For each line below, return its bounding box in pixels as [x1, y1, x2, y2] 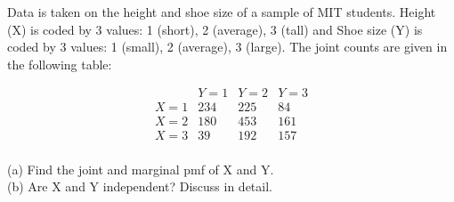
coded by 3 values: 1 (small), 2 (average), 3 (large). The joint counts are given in [7, 37, 448, 56]
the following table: [7, 54, 112, 73]
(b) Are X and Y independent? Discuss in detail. [7, 177, 272, 196]
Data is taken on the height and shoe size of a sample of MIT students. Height [7, 3, 436, 20]
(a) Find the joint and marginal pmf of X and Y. [7, 159, 274, 178]
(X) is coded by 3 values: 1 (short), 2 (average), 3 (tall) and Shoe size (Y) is [7, 20, 423, 38]
